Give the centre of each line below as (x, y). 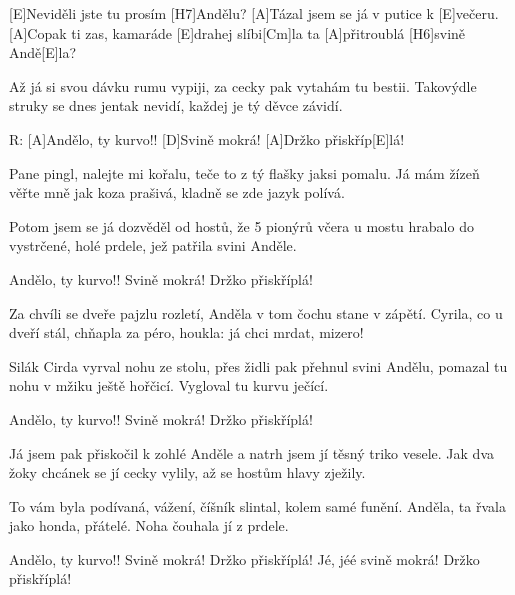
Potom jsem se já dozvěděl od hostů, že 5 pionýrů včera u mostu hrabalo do (241, 225)
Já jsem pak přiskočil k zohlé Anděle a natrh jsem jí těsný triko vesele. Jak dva (252, 452)
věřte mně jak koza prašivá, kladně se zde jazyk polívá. (177, 192)
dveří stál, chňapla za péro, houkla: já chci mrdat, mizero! (186, 332)
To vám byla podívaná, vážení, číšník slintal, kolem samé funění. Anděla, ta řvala (257, 505)
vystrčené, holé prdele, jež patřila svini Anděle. (153, 245)
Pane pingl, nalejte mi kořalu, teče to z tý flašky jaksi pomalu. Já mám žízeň (244, 172)
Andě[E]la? (43, 52)
